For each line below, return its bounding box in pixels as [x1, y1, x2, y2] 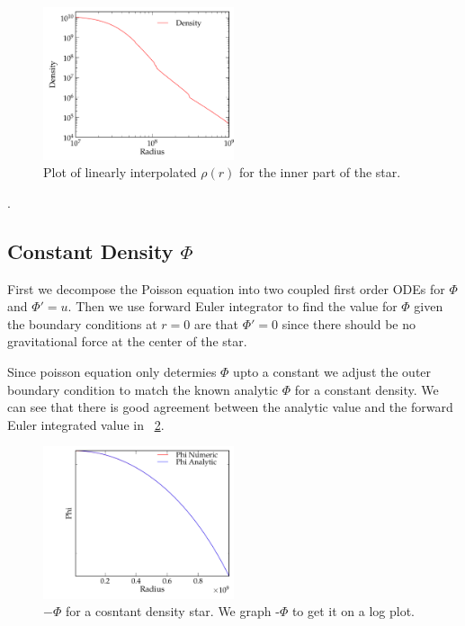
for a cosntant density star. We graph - [65, 602, 280, 621]
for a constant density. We [294, 380, 439, 398]
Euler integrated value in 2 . [7, 415, 165, 434]
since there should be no [282, 314, 416, 333]
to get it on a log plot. [291, 602, 415, 621]
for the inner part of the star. [239, 163, 401, 182]
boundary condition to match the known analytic [7, 380, 279, 398]
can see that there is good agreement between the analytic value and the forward [7, 398, 453, 416]
